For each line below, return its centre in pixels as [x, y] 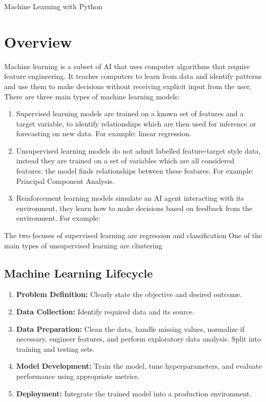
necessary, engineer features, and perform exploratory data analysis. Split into [138, 339]
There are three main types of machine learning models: [92, 96]
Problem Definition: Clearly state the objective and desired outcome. [129, 294]
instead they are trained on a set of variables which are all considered [125, 161]
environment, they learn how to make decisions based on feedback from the [134, 208]
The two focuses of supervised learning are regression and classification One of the [133, 235]
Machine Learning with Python [53, 6]
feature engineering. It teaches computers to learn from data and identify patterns [133, 76]
